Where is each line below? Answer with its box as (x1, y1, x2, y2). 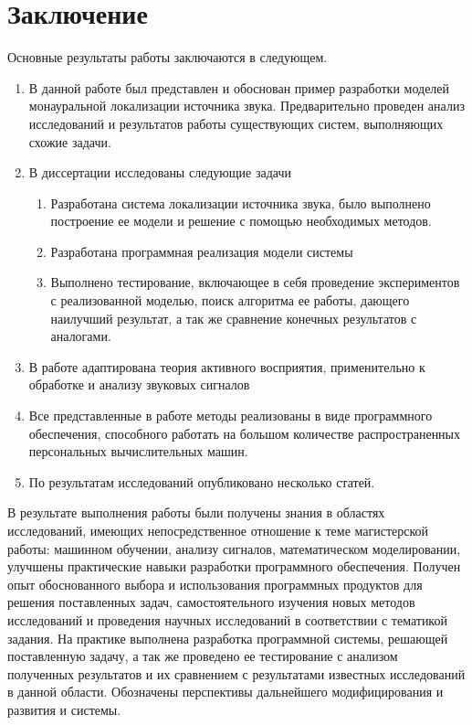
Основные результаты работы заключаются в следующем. (7, 48, 328, 67)
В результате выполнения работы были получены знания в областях (7, 503, 385, 522)
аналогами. (50, 326, 111, 346)
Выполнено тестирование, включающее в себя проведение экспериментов (50, 272, 460, 292)
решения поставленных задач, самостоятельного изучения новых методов (7, 592, 415, 612)
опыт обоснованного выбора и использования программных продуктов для (7, 574, 423, 593)
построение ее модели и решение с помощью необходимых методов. (50, 211, 432, 230)
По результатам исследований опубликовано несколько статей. (28, 472, 375, 491)
